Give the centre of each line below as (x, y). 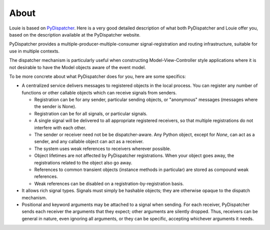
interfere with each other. (60, 127)
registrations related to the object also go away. (83, 162)
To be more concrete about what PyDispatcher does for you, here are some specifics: (97, 76)
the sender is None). (55, 106)
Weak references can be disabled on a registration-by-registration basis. (109, 183)
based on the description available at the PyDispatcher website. (75, 34)
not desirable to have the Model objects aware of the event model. (77, 67)
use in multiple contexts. (34, 51)
